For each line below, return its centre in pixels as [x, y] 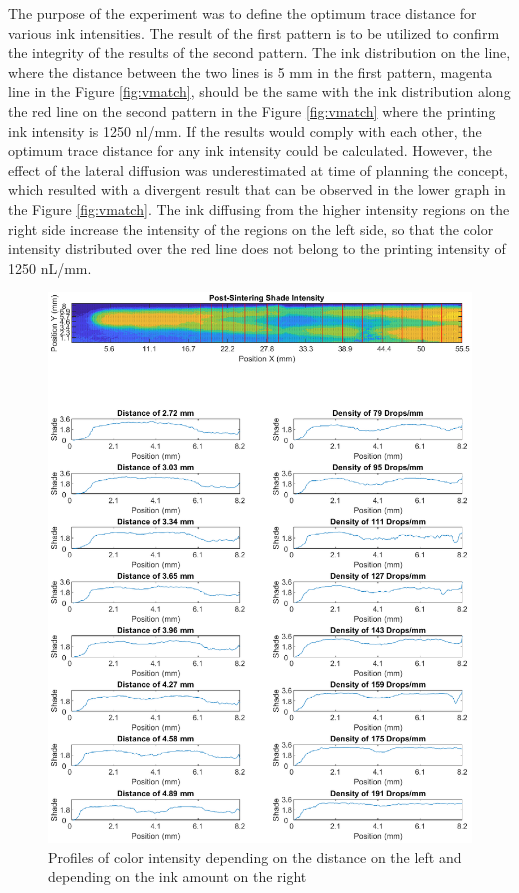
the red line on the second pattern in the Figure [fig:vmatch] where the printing [252, 110]
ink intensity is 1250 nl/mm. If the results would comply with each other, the [245, 130]
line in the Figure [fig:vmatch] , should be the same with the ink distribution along [259, 91]
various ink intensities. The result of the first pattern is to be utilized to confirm [254, 32]
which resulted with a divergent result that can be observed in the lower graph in [257, 189]
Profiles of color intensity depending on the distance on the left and [255, 856]
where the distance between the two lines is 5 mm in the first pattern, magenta [250, 71]
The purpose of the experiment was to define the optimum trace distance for [242, 13]
